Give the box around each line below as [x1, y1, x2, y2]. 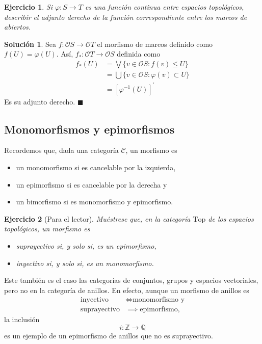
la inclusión [4, 314, 40, 325]
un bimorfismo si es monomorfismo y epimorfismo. [16, 196, 173, 207]
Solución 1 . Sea [4, 38, 56, 49]
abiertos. [4, 21, 31, 32]
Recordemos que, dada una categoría [4, 145, 119, 155]
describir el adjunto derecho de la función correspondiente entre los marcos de [4, 11, 247, 22]
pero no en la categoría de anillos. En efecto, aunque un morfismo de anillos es [4, 284, 249, 295]
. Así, [56, 48, 73, 59]
